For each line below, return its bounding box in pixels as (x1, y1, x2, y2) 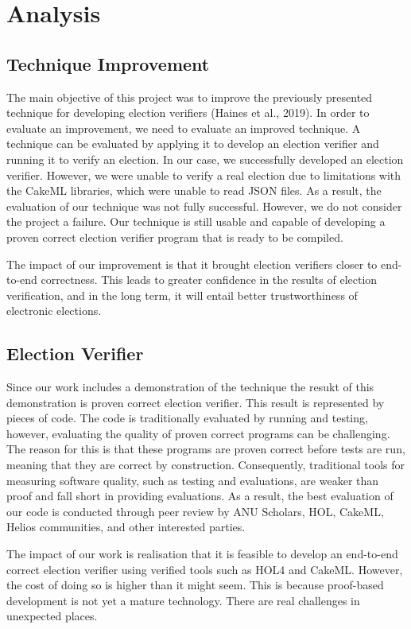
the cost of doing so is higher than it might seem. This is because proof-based (6, 577, 384, 593)
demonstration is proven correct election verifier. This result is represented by (6, 394, 385, 410)
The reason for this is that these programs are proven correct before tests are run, (6, 441, 405, 457)
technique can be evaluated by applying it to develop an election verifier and (6, 135, 379, 152)
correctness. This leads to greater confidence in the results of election (41, 271, 378, 288)
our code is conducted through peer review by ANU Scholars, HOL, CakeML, (6, 503, 384, 519)
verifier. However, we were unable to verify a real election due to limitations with (6, 166, 401, 183)
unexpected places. (6, 608, 98, 624)
